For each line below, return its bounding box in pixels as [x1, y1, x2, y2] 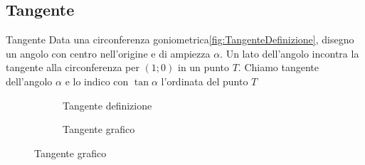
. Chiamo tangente [238, 60, 319, 75]
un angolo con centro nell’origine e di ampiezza [6, 46, 211, 60]
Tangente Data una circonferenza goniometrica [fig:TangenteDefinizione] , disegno [6, 32, 354, 47]
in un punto [177, 60, 229, 75]
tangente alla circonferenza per [6, 60, 139, 75]
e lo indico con [65, 73, 129, 88]
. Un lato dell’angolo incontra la [220, 46, 359, 60]
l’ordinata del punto [161, 73, 248, 88]
